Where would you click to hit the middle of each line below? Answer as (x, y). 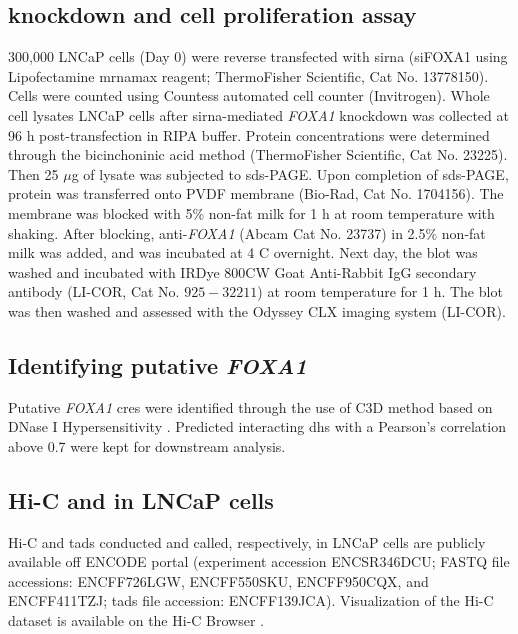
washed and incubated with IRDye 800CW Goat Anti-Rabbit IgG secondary (242, 271)
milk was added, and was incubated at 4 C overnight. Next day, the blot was (243, 252)
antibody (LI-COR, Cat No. (94, 291)
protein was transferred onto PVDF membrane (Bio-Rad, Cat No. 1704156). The (256, 193)
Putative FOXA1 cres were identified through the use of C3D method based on (250, 406)
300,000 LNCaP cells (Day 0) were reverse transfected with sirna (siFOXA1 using (258, 56)
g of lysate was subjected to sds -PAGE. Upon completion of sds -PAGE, (290, 173)
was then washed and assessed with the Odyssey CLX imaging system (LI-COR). (257, 310)
